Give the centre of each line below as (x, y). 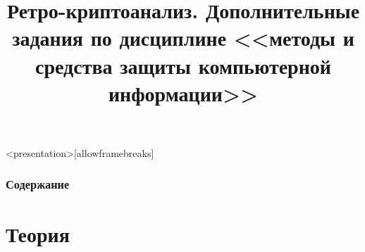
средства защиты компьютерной (183, 65)
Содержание (38, 184)
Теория (38, 233)
